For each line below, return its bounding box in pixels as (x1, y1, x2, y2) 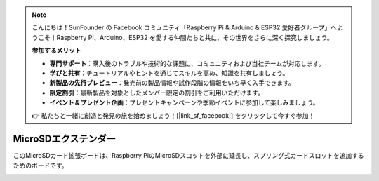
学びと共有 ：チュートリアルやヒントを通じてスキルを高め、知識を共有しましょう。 (49, 69, 289, 77)
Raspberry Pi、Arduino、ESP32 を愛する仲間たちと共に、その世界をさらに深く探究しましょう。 (56, 33, 333, 41)
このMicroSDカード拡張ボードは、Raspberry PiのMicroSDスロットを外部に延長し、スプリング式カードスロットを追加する (13, 152, 364, 160)
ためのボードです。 (13, 161, 68, 170)
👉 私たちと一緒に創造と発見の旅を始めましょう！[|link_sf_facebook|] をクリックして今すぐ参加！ (32, 111, 315, 119)
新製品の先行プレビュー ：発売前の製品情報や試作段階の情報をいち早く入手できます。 (49, 79, 295, 87)
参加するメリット (32, 46, 81, 55)
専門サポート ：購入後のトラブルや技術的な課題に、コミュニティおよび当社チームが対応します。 (49, 59, 325, 67)
